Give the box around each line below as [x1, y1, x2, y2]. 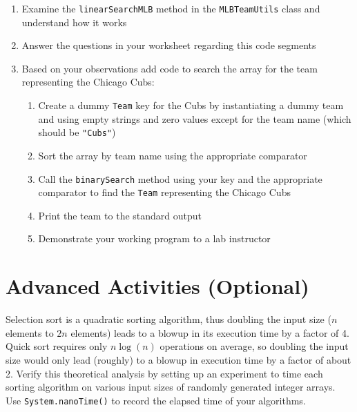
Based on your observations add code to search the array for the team [21, 61, 318, 75]
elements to [6, 325, 54, 340]
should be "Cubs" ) [38, 125, 116, 139]
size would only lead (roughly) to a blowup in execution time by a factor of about [6, 352, 351, 366]
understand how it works [21, 14, 127, 29]
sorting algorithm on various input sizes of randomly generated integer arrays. [6, 380, 336, 394]
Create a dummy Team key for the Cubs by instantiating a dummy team [38, 98, 344, 112]
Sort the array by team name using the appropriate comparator [38, 148, 307, 162]
